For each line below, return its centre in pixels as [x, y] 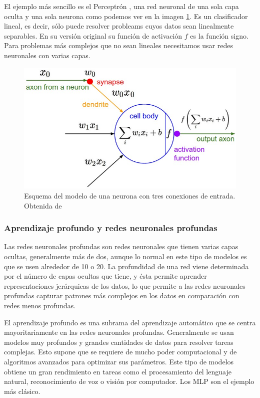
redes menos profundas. [40, 306]
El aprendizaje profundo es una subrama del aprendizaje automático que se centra [130, 322]
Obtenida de [43, 205]
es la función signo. [219, 35]
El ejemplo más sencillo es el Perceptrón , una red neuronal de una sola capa [121, 6]
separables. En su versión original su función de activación [93, 35]
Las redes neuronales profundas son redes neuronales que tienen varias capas [121, 246]
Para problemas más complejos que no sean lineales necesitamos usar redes [118, 45]
